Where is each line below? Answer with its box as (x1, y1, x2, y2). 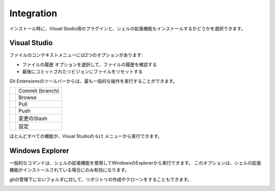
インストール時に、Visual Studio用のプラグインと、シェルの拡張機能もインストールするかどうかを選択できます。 (9, 25, 246, 32)
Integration (9, 8, 58, 19)
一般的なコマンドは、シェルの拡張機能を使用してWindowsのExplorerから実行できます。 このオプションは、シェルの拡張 (9, 159, 262, 166)
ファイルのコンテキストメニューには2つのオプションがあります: (9, 52, 143, 58)
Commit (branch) (18, 87, 60, 94)
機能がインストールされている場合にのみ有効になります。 (9, 167, 129, 173)
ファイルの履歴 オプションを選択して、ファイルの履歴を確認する (22, 61, 157, 67)
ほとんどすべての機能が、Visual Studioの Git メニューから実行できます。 (9, 133, 162, 140)
